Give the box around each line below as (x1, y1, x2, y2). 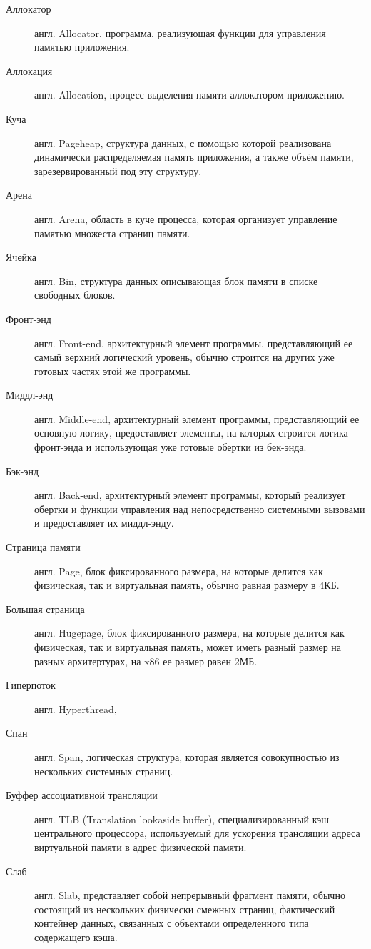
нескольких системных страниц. (34, 763, 173, 778)
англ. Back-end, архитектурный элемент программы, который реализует (34, 487, 346, 502)
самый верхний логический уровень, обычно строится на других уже (34, 349, 335, 364)
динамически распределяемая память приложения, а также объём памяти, (34, 149, 354, 164)
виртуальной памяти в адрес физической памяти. (34, 839, 247, 854)
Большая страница (6, 601, 85, 616)
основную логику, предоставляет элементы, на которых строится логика (34, 425, 348, 440)
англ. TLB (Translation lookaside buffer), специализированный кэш (34, 811, 330, 826)
